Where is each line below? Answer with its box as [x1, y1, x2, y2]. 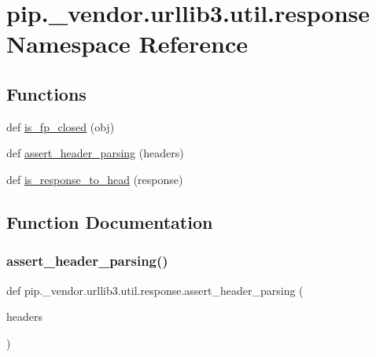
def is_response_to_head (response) [6, 171, 183, 187]
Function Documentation [6, 209, 213, 234]
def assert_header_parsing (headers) [6, 145, 184, 161]
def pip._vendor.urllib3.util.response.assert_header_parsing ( [6, 282, 304, 298]
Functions [6, 81, 87, 105]
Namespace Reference [6, 28, 248, 60]
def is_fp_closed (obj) [6, 118, 115, 134]
